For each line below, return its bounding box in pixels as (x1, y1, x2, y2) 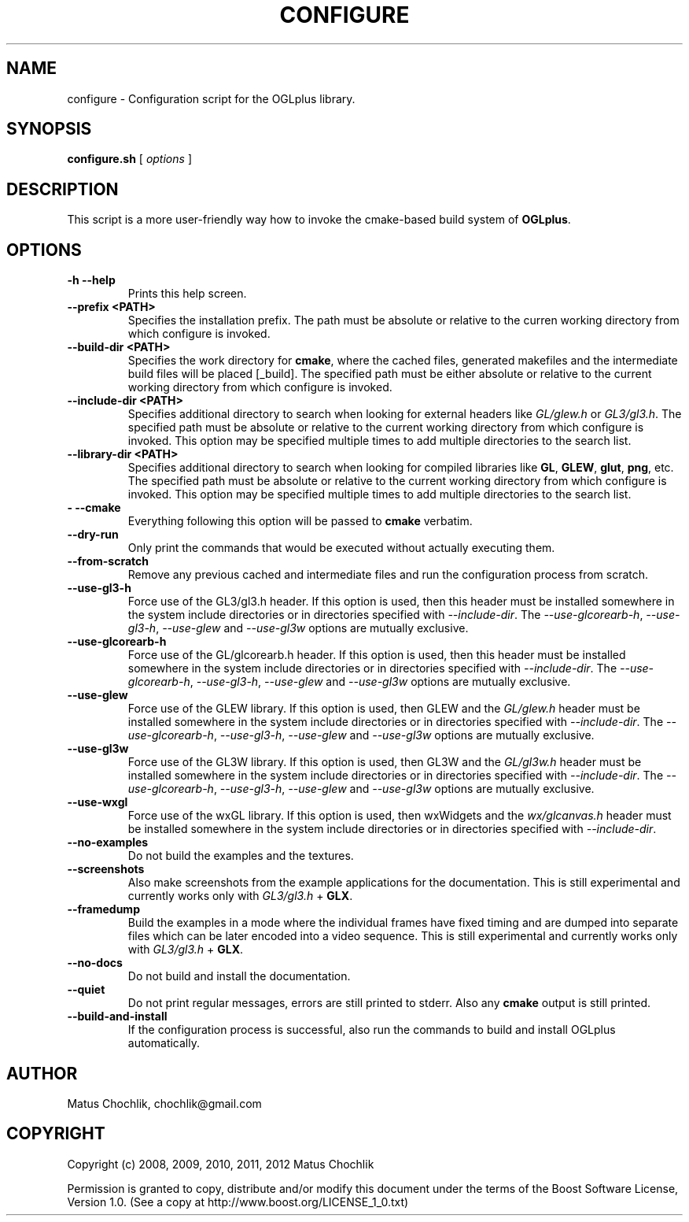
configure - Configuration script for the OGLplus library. (67, 91, 356, 106)
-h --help (67, 273, 116, 287)
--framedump (67, 902, 140, 916)
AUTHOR (6, 1063, 78, 1083)
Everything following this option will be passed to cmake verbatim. (127, 514, 473, 528)
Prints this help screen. (127, 287, 247, 301)
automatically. (127, 1036, 201, 1050)
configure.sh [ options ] (67, 152, 192, 166)
